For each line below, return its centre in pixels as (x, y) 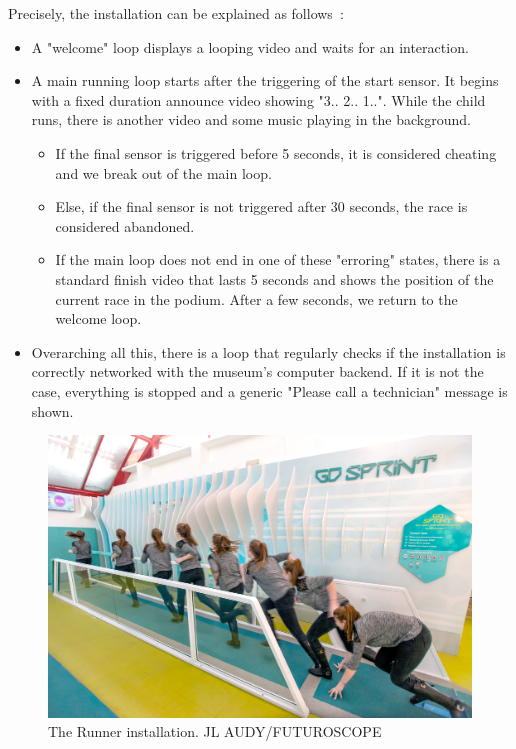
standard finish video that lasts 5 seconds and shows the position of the (274, 278)
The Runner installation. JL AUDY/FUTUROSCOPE (215, 731)
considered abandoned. (125, 225)
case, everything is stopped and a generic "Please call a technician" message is (269, 390)
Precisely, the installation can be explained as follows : (176, 13)
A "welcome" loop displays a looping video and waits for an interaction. (250, 46)
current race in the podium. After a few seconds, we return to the (256, 298)
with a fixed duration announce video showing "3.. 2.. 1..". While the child (258, 99)
